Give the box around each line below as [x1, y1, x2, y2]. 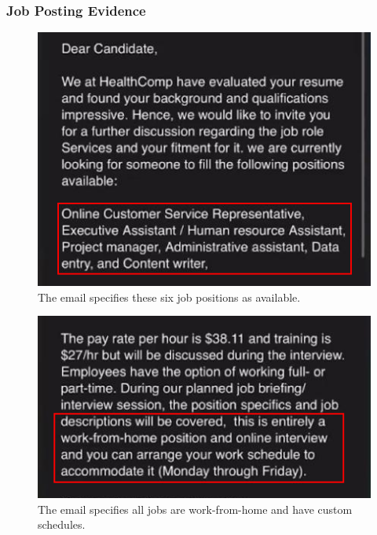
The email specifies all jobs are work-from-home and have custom [38, 500, 353, 517]
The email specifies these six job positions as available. [38, 288, 301, 305]
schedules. [38, 516, 86, 533]
